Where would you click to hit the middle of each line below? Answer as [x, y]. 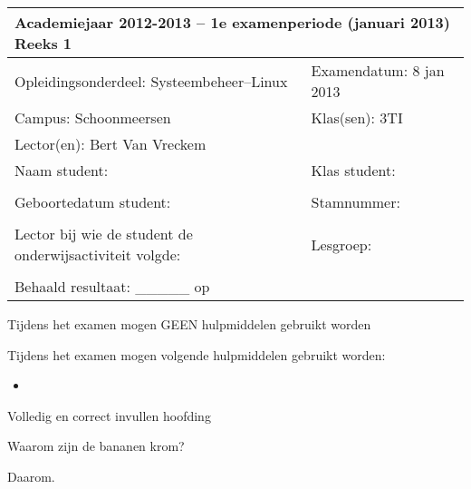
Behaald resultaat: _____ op [112, 286]
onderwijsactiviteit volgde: [98, 254]
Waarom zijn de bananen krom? [96, 446]
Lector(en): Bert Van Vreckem [111, 144]
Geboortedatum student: [93, 202]
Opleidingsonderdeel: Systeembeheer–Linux [151, 81]
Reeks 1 [43, 43]
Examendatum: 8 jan [378, 70]
